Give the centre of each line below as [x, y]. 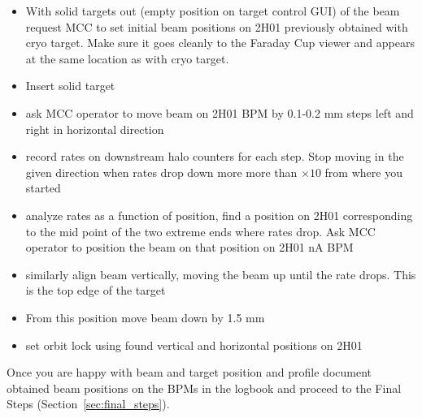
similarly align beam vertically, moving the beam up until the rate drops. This [221, 274]
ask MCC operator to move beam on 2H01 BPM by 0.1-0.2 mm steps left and [220, 112]
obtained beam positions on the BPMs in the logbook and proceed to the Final [204, 388]
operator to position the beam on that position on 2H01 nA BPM [189, 247]
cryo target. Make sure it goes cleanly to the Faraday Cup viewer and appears [220, 43]
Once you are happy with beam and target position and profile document [189, 372]
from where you [363, 172]
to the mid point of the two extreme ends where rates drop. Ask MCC [200, 231]
